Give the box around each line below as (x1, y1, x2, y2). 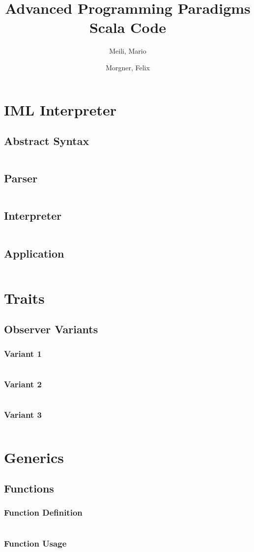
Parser (4, 171, 38, 186)
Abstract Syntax (4, 133, 89, 148)
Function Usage (4, 537, 67, 549)
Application (4, 245, 64, 261)
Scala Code (89, 17, 167, 37)
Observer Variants (4, 321, 98, 337)
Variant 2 (4, 378, 42, 390)
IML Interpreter (4, 99, 117, 119)
